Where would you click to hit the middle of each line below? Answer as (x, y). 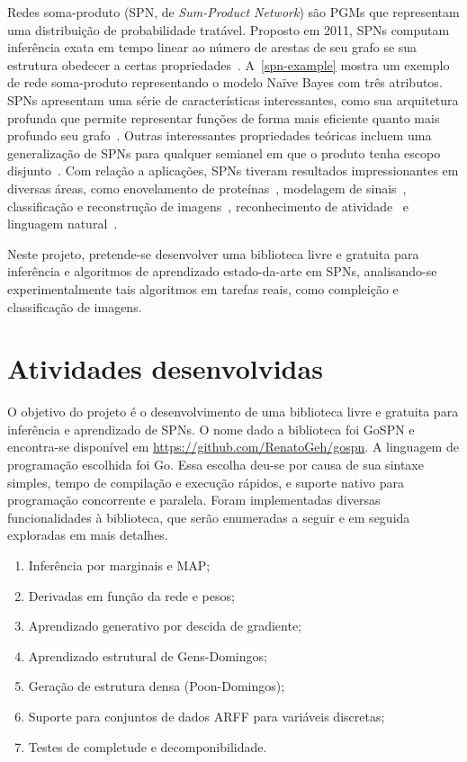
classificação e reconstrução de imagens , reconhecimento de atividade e (208, 206)
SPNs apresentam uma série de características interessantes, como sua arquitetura (233, 99)
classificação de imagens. (75, 306)
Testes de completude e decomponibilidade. (148, 746)
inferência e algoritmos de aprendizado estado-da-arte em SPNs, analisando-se (222, 271)
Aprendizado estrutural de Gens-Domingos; (148, 655)
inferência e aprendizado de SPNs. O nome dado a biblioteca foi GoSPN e (211, 429)
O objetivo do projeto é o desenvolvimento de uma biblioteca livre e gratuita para (233, 412)
